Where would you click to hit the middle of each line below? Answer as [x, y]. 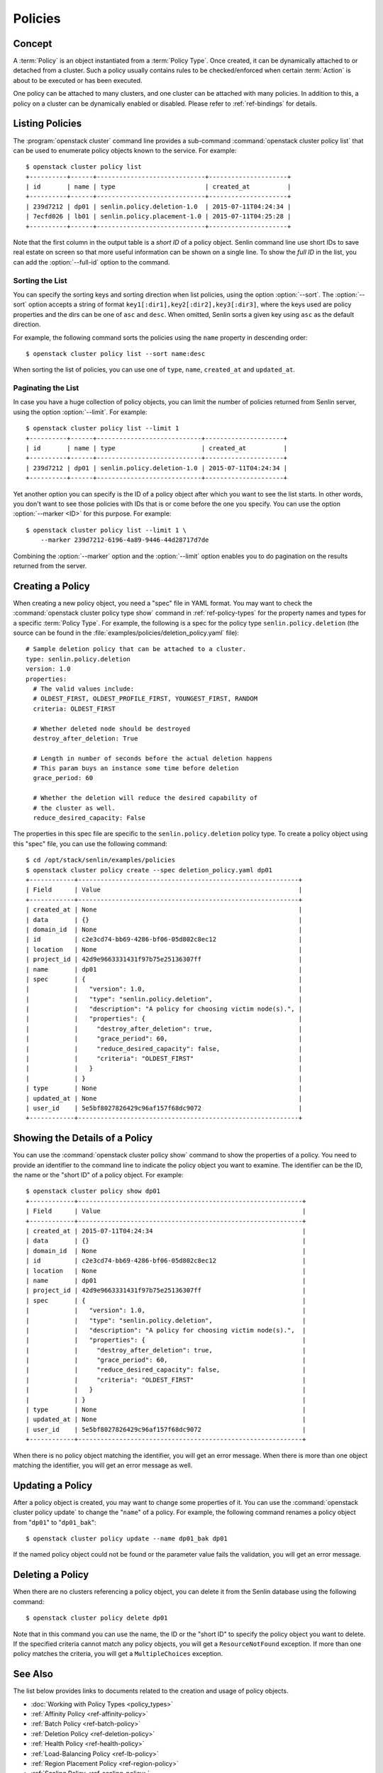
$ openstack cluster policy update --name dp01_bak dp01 [127, 1539]
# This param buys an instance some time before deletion [136, 768]
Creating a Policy [51, 586]
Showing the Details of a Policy [83, 1138]
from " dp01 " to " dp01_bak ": [55, 1522]
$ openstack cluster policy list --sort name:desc [116, 354]
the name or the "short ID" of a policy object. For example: [98, 1175]
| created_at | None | [164, 910]
